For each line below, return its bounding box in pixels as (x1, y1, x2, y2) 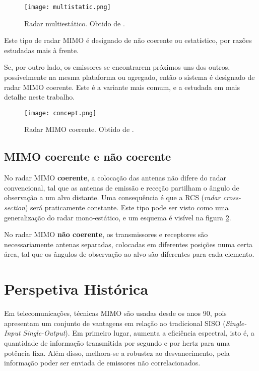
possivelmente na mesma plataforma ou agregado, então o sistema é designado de (4, 72, 255, 82)
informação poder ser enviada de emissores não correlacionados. (4, 357, 201, 368)
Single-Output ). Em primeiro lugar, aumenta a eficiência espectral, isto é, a (23, 328, 254, 338)
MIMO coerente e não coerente (4, 149, 171, 164)
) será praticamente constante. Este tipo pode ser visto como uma (25, 202, 229, 213)
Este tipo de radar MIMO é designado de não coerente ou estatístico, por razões (4, 35, 252, 45)
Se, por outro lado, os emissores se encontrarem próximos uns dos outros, (4, 62, 230, 72)
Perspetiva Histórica (4, 279, 149, 299)
